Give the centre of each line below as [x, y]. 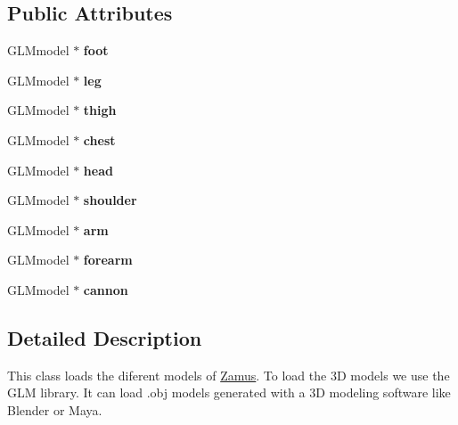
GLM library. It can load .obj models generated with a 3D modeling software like [229, 392]
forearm [108, 260]
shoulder [110, 200]
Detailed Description [105, 337]
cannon [106, 289]
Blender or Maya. [55, 409]
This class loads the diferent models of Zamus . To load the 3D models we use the [229, 375]
